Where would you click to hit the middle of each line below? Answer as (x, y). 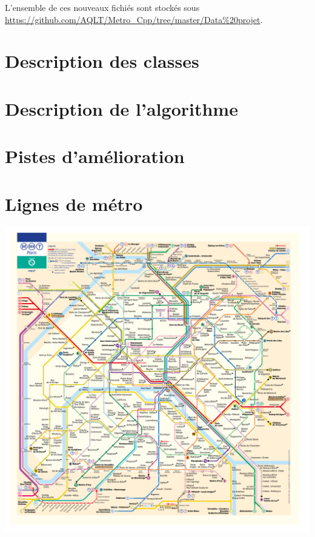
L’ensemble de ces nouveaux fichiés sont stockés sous (102, 7)
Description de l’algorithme (121, 108)
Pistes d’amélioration (95, 156)
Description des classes (102, 61)
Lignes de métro (74, 203)
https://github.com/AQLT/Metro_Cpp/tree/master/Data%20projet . (134, 19)
